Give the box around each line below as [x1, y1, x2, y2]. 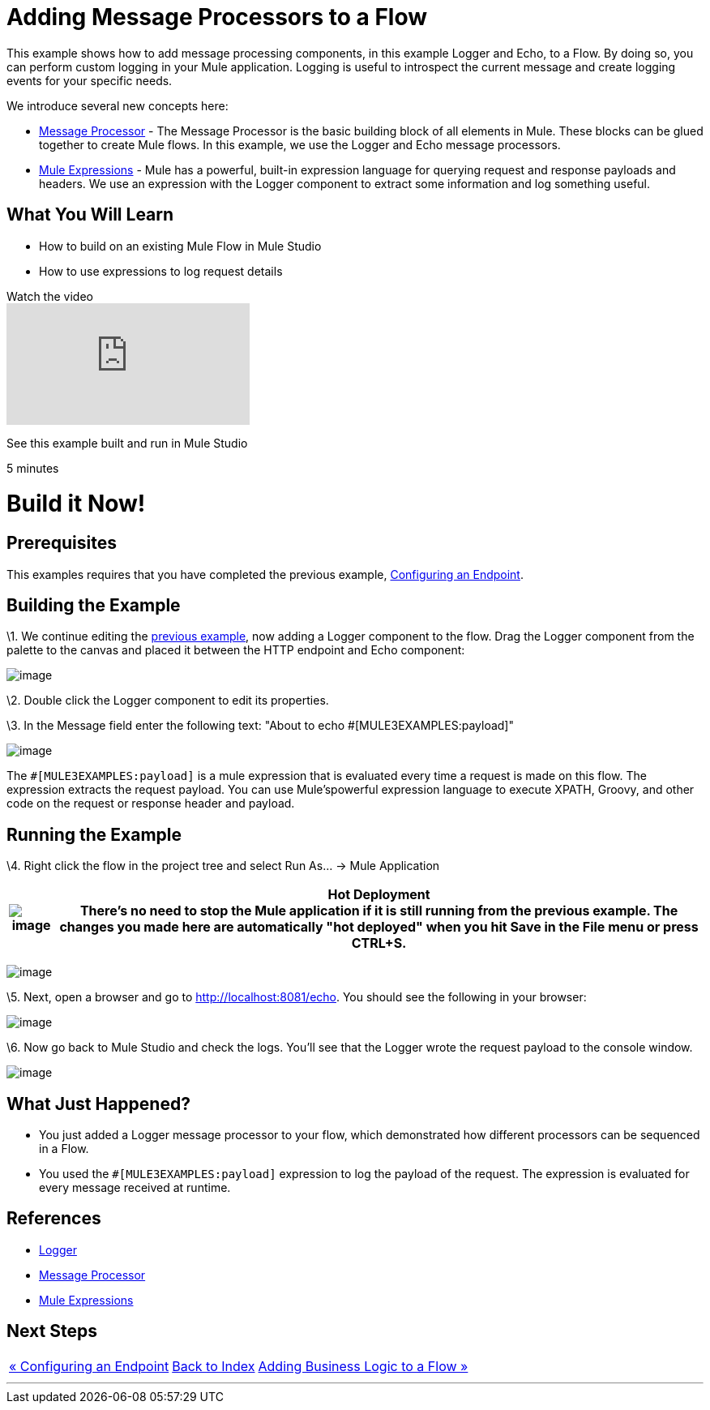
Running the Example [6, 824, 182, 845]
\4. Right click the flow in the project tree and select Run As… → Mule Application [6, 859, 440, 873]
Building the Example [6, 594, 181, 615]
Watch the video [6, 289, 93, 303]
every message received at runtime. [39, 1181, 231, 1195]
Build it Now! [6, 490, 146, 518]
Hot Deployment [327, 886, 430, 903]
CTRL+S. [351, 935, 407, 952]
